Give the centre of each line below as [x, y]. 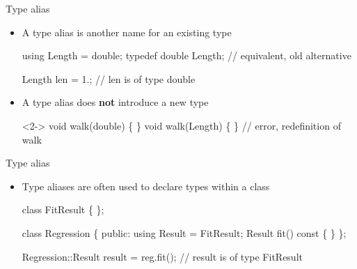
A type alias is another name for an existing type [127, 32]
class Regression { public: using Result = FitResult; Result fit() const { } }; [184, 232]
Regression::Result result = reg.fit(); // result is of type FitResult [162, 256]
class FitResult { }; [63, 209]
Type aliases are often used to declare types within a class [146, 186]
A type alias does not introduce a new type [115, 102]
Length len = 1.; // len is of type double [109, 78]
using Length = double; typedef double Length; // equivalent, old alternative [187, 55]
